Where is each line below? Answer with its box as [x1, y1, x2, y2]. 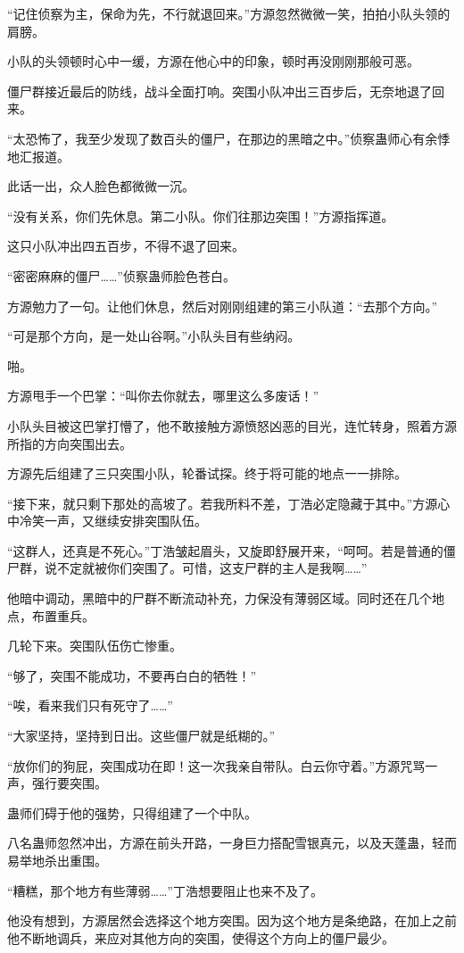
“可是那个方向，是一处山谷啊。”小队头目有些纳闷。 [7, 327, 301, 345]
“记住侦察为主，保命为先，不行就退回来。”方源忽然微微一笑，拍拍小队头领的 [7, 4, 451, 22]
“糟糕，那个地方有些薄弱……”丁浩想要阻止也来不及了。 [7, 881, 323, 899]
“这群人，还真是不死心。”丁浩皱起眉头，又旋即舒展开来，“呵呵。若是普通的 [7, 541, 443, 559]
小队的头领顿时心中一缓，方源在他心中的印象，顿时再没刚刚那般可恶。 [7, 52, 419, 70]
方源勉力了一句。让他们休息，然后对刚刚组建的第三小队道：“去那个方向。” [7, 296, 438, 315]
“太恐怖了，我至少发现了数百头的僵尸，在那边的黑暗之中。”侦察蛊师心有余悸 [7, 128, 451, 147]
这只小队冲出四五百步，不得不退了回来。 [7, 236, 244, 255]
